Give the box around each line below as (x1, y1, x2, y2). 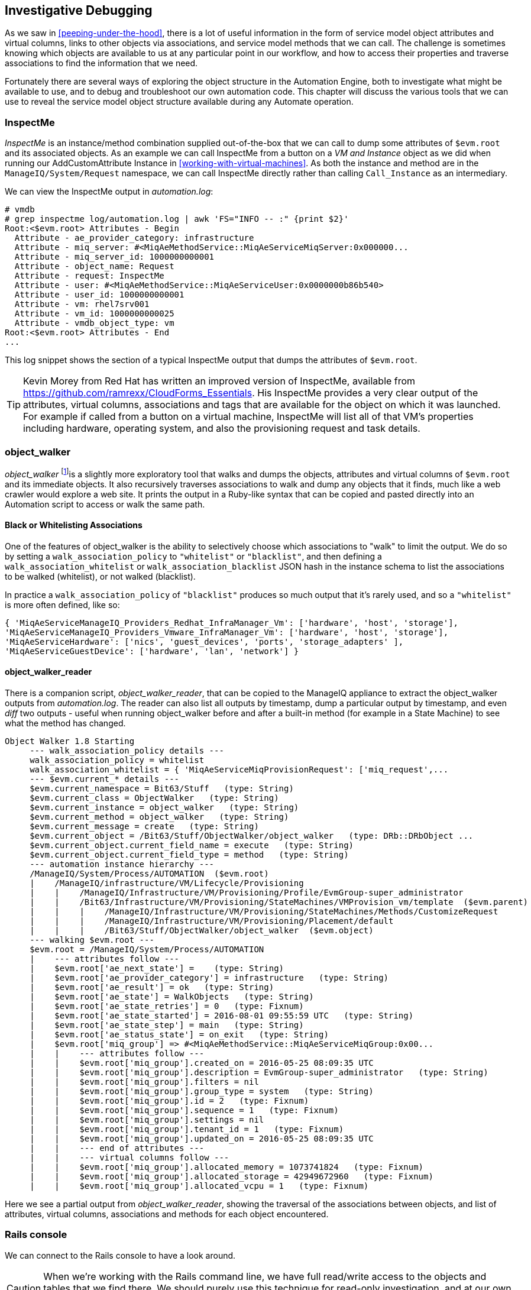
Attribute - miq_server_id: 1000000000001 (14, 252, 215, 262)
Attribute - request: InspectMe (14, 271, 164, 281)
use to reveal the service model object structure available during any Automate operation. (5, 96, 354, 107)
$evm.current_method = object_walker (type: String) (30, 812, 289, 822)
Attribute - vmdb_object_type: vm (14, 318, 174, 328)
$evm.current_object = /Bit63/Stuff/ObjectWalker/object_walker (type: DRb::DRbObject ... (30, 831, 474, 841)
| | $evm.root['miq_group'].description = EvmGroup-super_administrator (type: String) (30, 1068, 488, 1078)
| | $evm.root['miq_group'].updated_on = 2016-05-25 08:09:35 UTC (30, 1134, 374, 1144)
